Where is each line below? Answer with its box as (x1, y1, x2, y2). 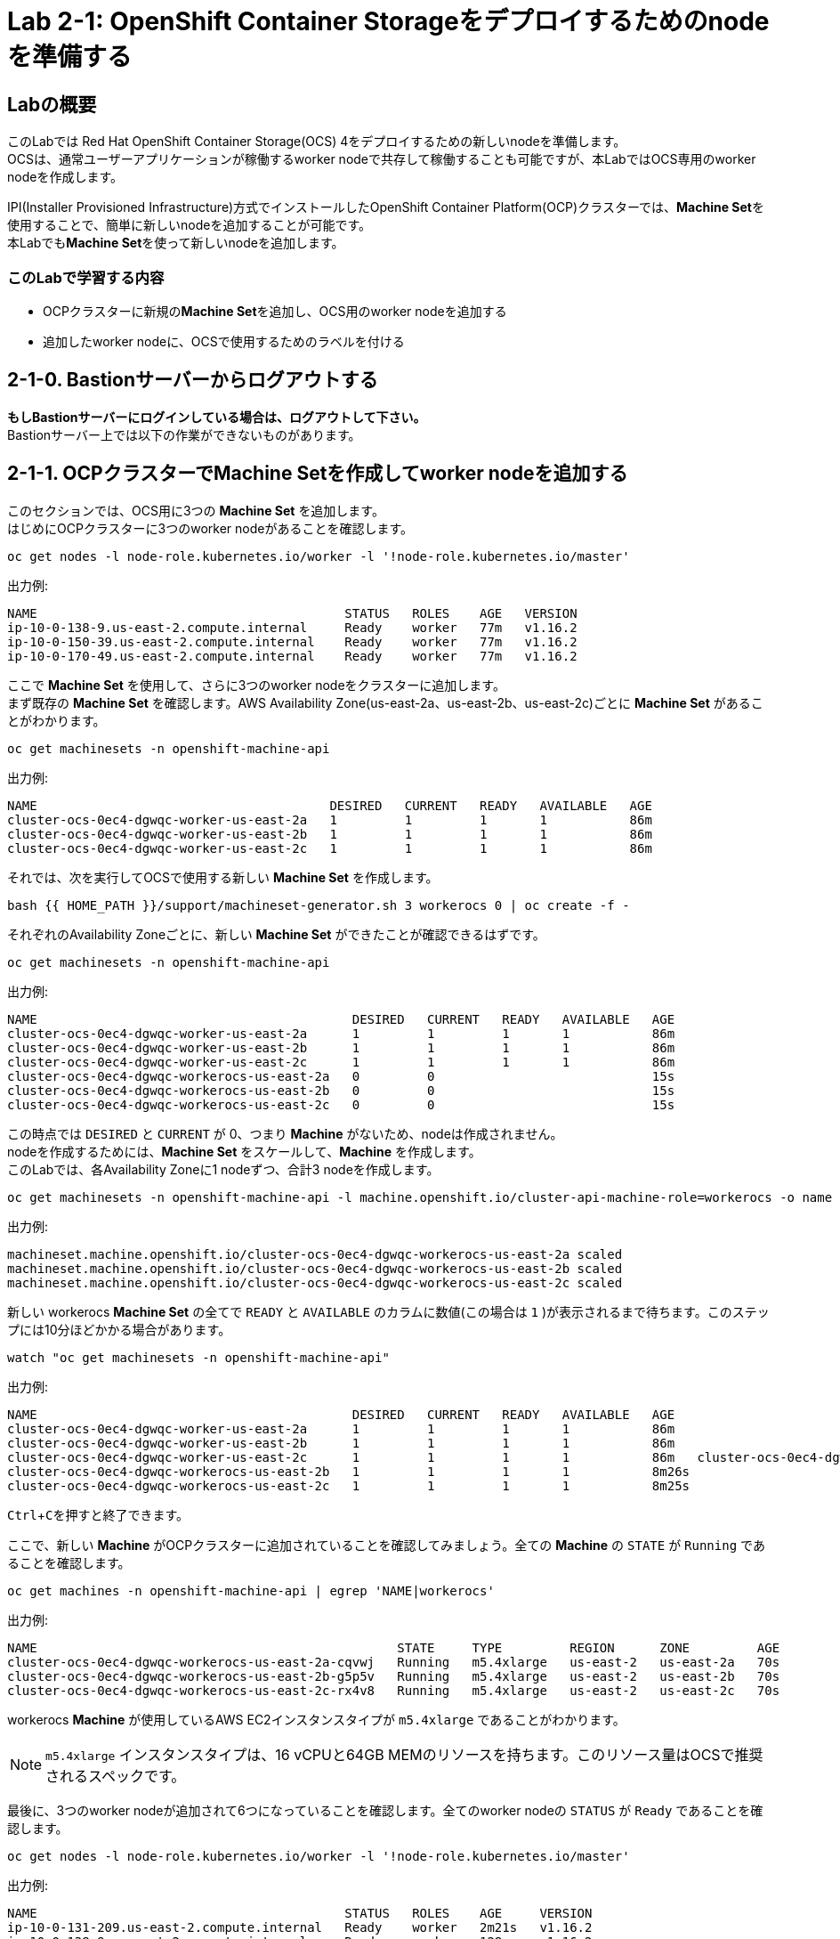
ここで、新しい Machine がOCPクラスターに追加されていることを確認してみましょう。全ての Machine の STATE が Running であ (7, 1537, 765, 1553)
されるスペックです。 (45, 1766, 186, 1785)
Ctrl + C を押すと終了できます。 (7, 1506, 190, 1522)
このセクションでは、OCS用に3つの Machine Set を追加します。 (7, 502, 384, 518)
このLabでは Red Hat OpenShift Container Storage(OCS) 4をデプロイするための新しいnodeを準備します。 (7, 134, 626, 150)
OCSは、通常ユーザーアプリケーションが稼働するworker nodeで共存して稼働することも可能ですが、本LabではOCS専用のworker (7, 151, 756, 167)
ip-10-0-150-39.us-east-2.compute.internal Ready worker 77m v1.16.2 (7, 634, 577, 649)
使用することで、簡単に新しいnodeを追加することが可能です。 (7, 217, 372, 233)
